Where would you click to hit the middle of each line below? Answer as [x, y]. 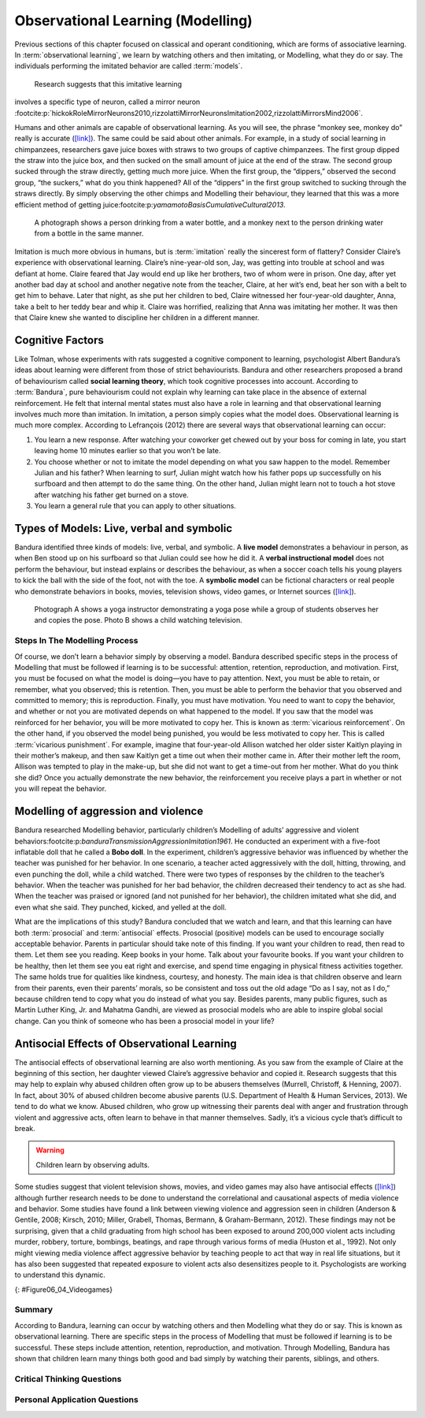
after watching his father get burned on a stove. [111, 495]
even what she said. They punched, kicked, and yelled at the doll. [121, 907]
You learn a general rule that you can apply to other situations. [135, 506]
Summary [34, 1310]
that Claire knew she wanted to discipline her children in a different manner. [137, 318]
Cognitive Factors [59, 340]
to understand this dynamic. [60, 1275]
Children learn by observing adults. [92, 1165]
